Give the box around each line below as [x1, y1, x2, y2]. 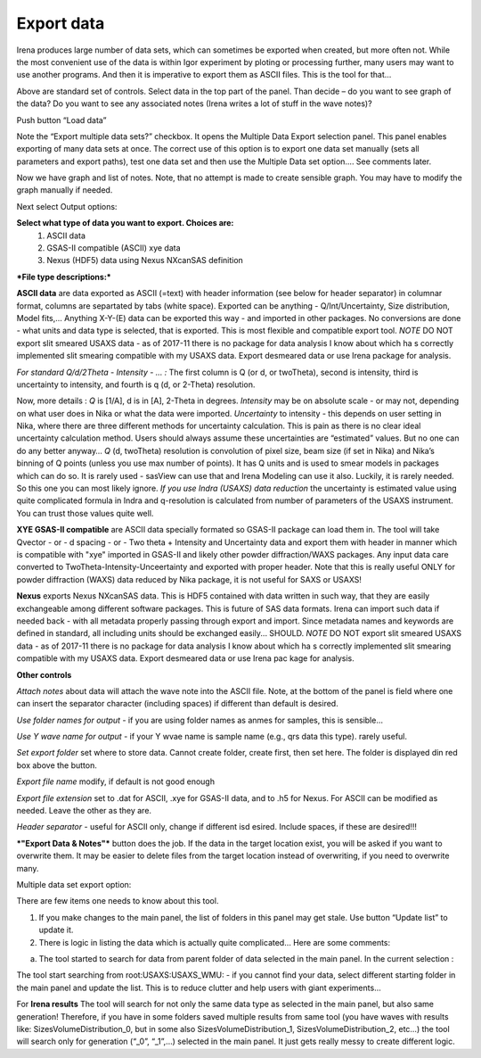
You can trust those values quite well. [16, 508, 154, 518]
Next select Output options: [16, 201, 118, 211]
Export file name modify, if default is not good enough [16, 776, 216, 787]
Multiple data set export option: [16, 879, 132, 889]
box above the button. [16, 759, 98, 771]
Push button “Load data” [16, 114, 107, 125]
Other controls [16, 669, 72, 680]
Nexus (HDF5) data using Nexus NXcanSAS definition [46, 255, 244, 266]
